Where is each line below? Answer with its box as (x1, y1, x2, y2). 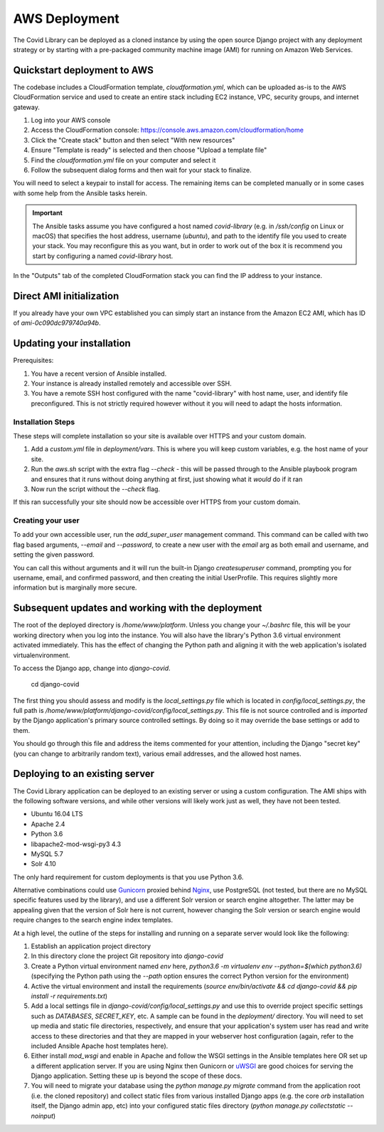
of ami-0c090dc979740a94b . (13, 319, 101, 327)
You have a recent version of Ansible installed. (31, 369, 167, 378)
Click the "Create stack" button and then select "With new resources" (31, 135, 235, 144)
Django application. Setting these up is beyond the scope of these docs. (31, 1071, 242, 1080)
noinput (31, 1111, 53, 1120)
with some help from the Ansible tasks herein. (13, 189, 147, 197)
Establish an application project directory (31, 942, 151, 951)
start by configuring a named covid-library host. (32, 252, 174, 260)
